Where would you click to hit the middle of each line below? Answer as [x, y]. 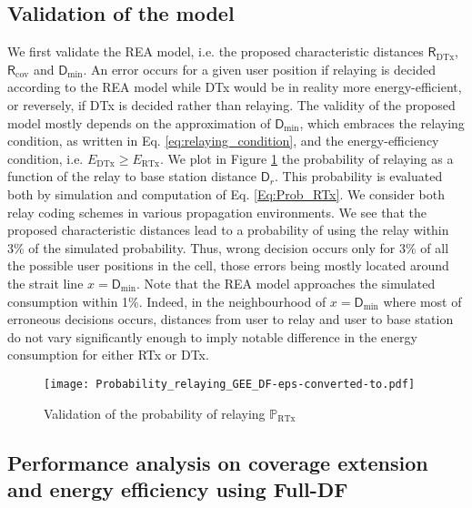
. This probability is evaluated [359, 176]
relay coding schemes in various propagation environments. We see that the [217, 212]
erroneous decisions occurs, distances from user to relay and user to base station [231, 319]
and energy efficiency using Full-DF [178, 488]
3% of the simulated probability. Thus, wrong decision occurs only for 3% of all [228, 247]
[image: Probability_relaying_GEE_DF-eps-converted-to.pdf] [230, 384]
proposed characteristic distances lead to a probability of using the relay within [228, 230]
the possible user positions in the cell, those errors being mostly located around [228, 265]
